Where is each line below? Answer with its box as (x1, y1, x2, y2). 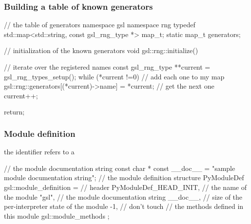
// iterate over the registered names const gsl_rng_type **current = (4, 62, 211, 72)
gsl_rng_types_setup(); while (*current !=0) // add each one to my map (4, 71, 225, 81)
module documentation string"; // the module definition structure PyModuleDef (4, 172, 244, 183)
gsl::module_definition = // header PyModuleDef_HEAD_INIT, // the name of (4, 182, 247, 192)
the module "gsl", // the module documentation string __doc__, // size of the (4, 191, 243, 202)
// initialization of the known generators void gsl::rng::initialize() (4, 45, 198, 56)
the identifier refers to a (4, 147, 75, 157)
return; (4, 107, 25, 117)
